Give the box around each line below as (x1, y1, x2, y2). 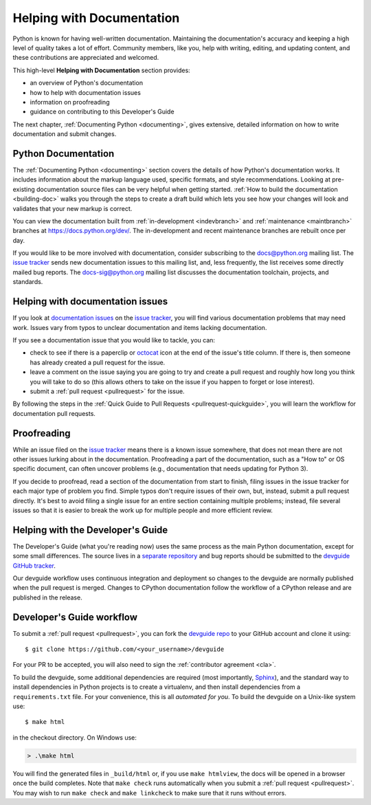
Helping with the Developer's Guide (12, 524, 168, 536)
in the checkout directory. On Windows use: (12, 733, 137, 742)
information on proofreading (30, 98, 110, 106)
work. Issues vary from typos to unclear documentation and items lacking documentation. (12, 323, 267, 331)
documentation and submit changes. (12, 130, 117, 138)
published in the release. (12, 593, 82, 602)
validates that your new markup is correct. (12, 204, 133, 212)
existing (12, 185, 36, 193)
